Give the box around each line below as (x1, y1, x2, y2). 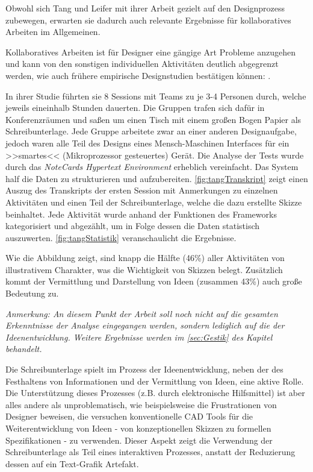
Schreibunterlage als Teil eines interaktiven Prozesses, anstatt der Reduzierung (5, 445, 296, 458)
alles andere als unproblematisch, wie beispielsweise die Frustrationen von (5, 398, 277, 411)
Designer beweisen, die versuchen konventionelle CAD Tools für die (5, 410, 253, 423)
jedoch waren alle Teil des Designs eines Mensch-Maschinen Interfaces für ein (5, 136, 290, 149)
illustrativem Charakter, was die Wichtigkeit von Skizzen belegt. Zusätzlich (5, 263, 283, 275)
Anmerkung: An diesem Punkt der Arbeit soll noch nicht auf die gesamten (5, 307, 278, 319)
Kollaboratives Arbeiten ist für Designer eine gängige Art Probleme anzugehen (5, 45, 296, 58)
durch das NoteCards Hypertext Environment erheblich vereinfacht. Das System (5, 160, 299, 173)
